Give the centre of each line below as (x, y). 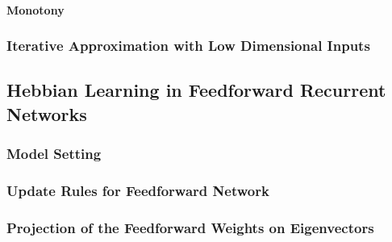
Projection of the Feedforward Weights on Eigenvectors (190, 227)
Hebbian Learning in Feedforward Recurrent (196, 90)
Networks (47, 113)
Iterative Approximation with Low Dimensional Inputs (188, 46)
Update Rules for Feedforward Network (138, 190)
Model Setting (54, 154)
